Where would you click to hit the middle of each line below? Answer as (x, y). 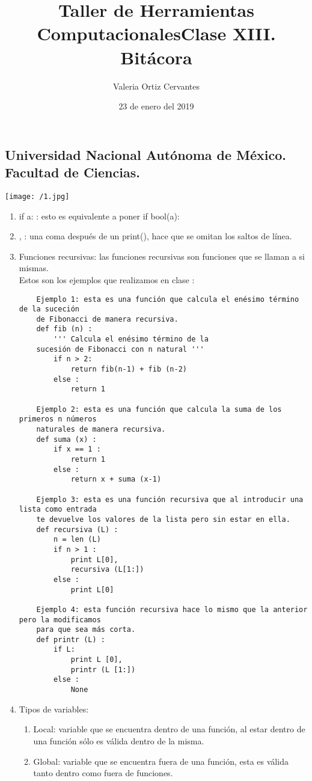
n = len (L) (77, 540)
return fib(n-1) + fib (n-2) (129, 369)
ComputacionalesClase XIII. (156, 33)
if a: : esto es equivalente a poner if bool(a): (99, 216)
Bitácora (156, 57)
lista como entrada (58, 510)
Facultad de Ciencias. (72, 172)
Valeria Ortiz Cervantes (156, 86)
